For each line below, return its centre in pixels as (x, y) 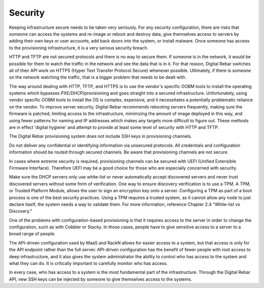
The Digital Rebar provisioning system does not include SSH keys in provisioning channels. (100, 136)
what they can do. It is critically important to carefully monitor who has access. (88, 264)
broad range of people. (32, 234)
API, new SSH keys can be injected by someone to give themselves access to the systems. (101, 279)
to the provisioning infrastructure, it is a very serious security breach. (79, 48)
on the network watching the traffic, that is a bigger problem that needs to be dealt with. (98, 77)
